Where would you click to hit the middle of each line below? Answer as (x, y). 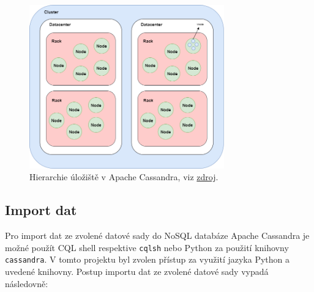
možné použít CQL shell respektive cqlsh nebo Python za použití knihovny (147, 247)
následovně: (27, 283)
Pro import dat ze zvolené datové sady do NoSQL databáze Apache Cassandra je (157, 235)
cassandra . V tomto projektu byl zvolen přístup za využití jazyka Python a (147, 259)
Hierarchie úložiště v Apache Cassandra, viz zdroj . (124, 177)
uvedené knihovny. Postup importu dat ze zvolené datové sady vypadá (137, 271)
